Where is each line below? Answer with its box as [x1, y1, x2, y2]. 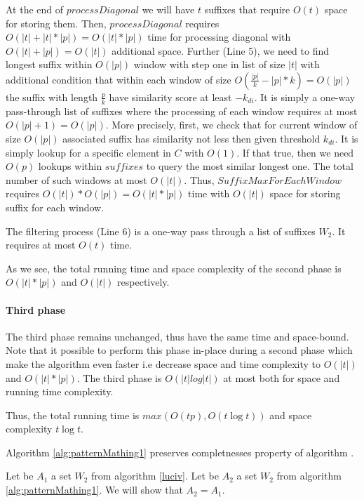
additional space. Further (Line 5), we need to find [112, 43, 330, 58]
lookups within [38, 159, 102, 173]
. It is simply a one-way [254, 89, 356, 104]
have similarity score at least [109, 89, 232, 104]
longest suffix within [6, 57, 93, 72]
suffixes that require [204, 2, 290, 16]
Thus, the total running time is [6, 407, 140, 422]
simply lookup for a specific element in [6, 145, 171, 159]
